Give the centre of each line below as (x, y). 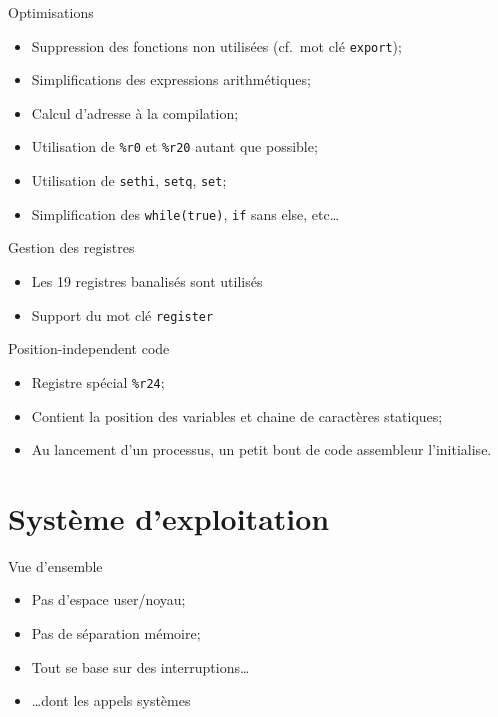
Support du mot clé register (122, 314)
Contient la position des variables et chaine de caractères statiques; (237, 415)
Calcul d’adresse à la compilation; (135, 112)
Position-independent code (89, 348)
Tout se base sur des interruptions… (140, 666)
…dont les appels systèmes (111, 700)
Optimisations (51, 12)
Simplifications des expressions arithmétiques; (171, 79)
